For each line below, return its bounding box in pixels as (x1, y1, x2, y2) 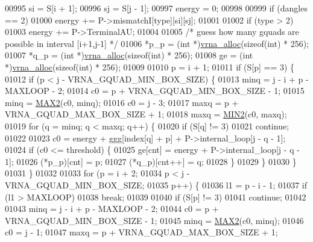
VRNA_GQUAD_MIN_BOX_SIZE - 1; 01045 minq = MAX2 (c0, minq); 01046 (5, 214, 304, 226)
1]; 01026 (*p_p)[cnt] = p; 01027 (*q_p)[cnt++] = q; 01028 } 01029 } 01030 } (5, 155, 297, 167)
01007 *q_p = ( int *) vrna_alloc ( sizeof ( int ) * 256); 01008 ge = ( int (5, 49, 253, 61)
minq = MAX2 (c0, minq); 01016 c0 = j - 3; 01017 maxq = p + (5, 96, 239, 108)
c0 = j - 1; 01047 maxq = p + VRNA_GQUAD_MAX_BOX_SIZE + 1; (5, 226, 278, 238)
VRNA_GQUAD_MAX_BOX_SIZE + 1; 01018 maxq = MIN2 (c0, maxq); (5, 108, 287, 120)
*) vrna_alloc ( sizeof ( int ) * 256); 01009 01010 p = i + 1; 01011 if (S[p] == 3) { (5, 60, 295, 73)
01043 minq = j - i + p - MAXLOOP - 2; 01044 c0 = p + (5, 202, 219, 215)
